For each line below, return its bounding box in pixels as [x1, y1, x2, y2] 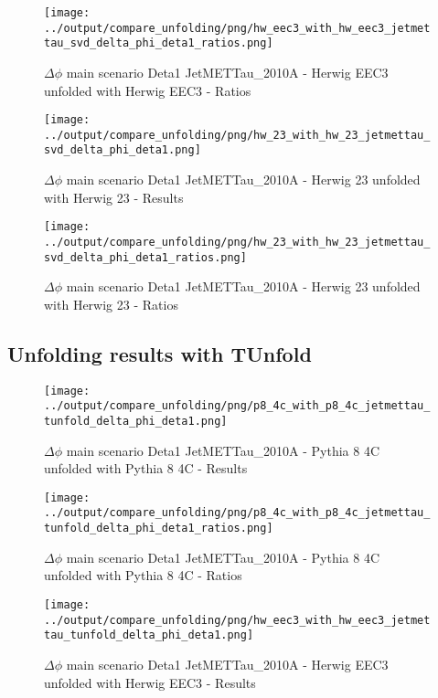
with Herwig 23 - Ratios [44, 294, 178, 313]
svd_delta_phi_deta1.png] [44, 143, 201, 157]
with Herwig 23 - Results [44, 187, 184, 206]
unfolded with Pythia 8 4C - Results [44, 459, 248, 478]
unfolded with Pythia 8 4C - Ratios [44, 566, 242, 585]
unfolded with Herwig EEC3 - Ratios [44, 80, 251, 100]
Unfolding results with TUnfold [7, 339, 312, 367]
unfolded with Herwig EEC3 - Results [44, 672, 256, 692]
